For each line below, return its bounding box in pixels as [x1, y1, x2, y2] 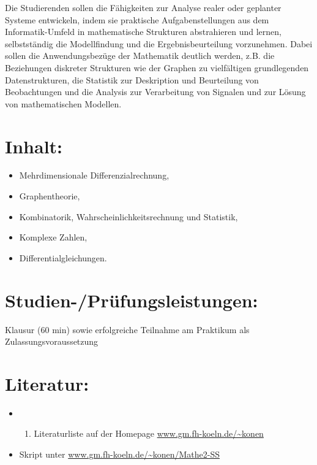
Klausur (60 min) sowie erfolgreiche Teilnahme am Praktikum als [5, 323, 250, 336]
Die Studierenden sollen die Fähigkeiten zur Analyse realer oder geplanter [5, 1, 282, 13]
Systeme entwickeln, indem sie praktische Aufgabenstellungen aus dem [5, 13, 269, 26]
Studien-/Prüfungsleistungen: [5, 287, 258, 312]
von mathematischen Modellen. [5, 97, 122, 110]
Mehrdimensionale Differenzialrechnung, [19, 169, 170, 182]
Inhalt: [5, 133, 63, 158]
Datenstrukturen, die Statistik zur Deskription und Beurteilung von [5, 73, 259, 86]
